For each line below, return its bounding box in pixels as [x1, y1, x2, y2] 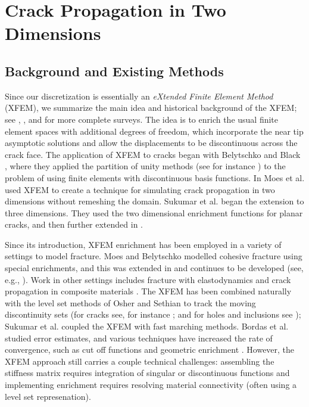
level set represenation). [5, 390, 91, 402]
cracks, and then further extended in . [5, 218, 143, 231]
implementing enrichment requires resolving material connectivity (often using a [5, 378, 297, 391]
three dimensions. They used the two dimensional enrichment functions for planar [5, 206, 303, 219]
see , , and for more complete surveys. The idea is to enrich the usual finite [5, 113, 279, 125]
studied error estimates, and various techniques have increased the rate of [5, 331, 273, 344]
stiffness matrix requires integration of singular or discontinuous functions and [5, 366, 290, 379]
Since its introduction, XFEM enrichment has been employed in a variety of [5, 238, 282, 250]
